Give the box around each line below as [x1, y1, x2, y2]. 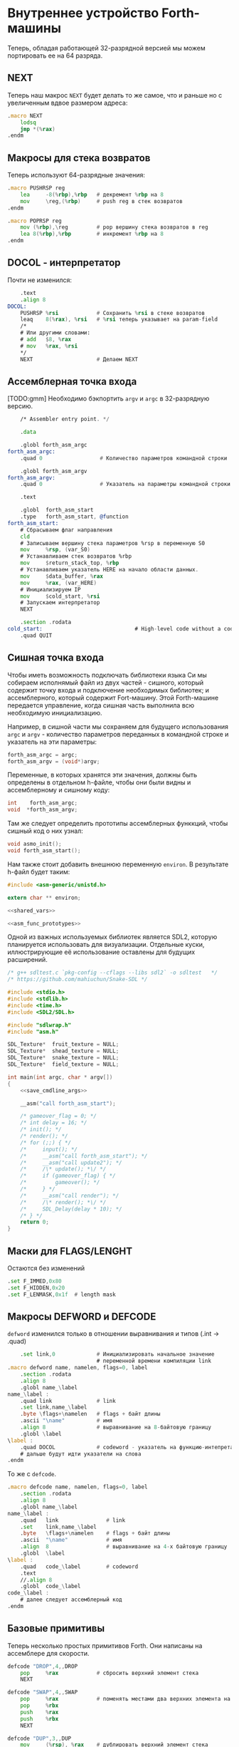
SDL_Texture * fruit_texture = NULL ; [7, 1041, 119, 1048]
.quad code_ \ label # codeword [20, 1562, 139, 1570]
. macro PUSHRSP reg [7, 185, 65, 192]
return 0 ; [20, 1218, 50, 1226]
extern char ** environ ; [7, 894, 81, 901]
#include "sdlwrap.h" [7, 1021, 72, 1029]
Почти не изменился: [7, 276, 73, 284]
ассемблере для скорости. [7, 1649, 90, 1657]
